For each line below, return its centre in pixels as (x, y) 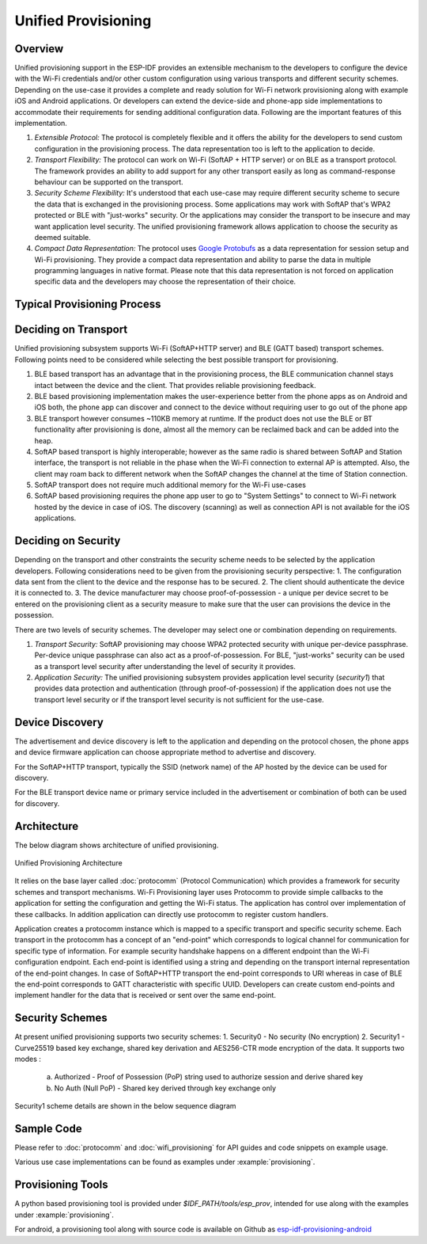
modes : (28, 1059)
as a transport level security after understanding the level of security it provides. (165, 666)
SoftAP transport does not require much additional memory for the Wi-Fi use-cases (170, 485)
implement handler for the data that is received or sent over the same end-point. (145, 995)
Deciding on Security (68, 541)
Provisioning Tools (61, 1185)
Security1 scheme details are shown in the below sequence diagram (125, 1106)
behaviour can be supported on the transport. (109, 181)
